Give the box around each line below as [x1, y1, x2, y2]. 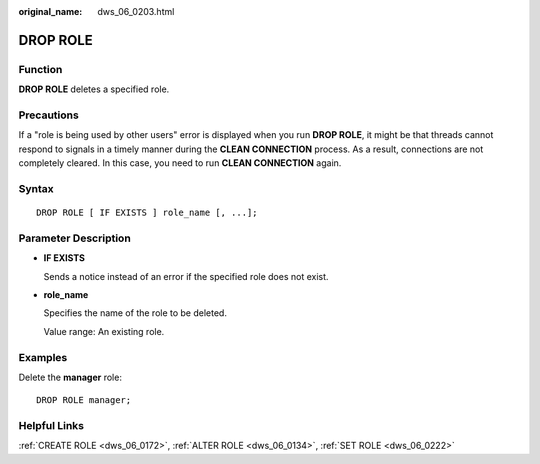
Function [18, 62, 63, 76]
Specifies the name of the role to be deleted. [43, 307, 227, 319]
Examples [18, 350, 68, 364]
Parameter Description [18, 231, 132, 245]
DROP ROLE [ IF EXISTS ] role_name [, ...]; [36, 207, 259, 219]
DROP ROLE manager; [36, 395, 132, 406]
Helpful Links [18, 419, 85, 433]
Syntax [18, 181, 54, 195]
